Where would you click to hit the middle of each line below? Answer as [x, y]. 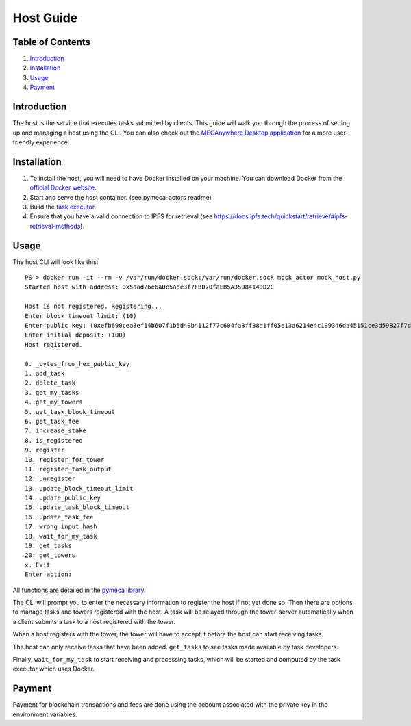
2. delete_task [50, 383]
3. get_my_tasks [52, 392]
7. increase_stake [56, 431]
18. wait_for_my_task [61, 536]
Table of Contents [52, 42]
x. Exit [38, 565]
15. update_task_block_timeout [77, 507]
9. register [45, 450]
